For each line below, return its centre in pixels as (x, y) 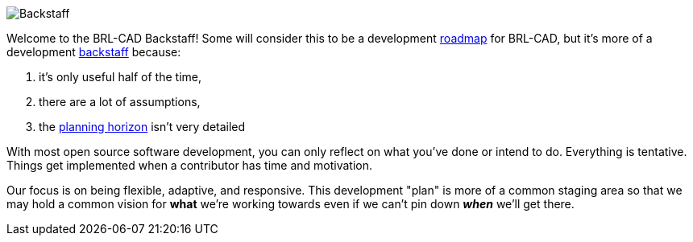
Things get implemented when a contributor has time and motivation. (189, 165)
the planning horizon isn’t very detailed (142, 127)
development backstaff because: (94, 52)
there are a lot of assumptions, (120, 102)
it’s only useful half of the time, (120, 77)
